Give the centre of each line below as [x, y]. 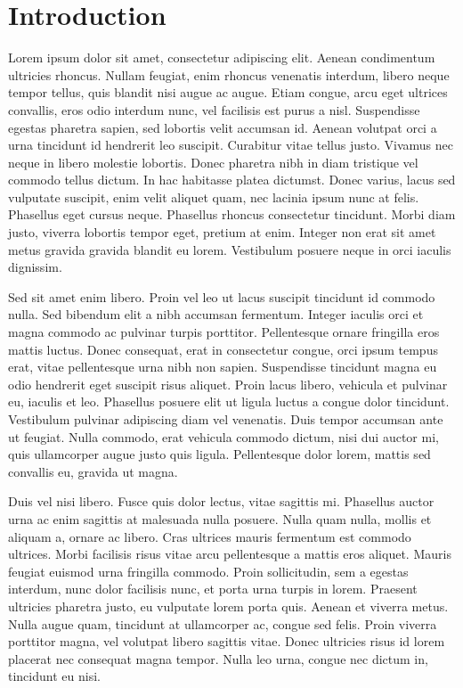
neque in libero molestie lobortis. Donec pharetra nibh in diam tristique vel [213, 162]
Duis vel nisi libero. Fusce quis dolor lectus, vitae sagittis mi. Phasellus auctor [221, 501]
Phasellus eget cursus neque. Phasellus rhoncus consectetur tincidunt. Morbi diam [232, 214]
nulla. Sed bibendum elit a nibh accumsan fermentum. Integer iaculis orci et [216, 314]
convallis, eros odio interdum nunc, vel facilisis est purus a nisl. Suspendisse [214, 109]
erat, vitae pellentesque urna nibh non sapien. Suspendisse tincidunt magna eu [223, 367]
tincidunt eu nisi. [54, 676]
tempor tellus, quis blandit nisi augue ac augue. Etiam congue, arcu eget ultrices [228, 92]
